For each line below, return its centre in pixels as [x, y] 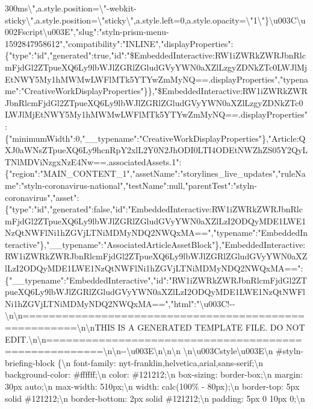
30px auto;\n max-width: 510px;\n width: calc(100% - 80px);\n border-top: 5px [152, 386]
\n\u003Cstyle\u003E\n [228, 351]
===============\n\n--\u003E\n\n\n [93, 351]
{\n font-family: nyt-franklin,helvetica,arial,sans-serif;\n [160, 362]
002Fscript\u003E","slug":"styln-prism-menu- [87, 32]
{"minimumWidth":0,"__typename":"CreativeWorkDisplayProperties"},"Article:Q [155, 138]
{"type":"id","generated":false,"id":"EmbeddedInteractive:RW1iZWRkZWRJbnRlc [154, 209]
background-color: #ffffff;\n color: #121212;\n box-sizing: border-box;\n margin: [154, 374]
